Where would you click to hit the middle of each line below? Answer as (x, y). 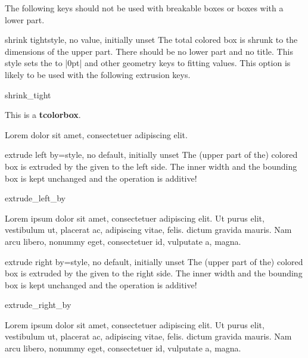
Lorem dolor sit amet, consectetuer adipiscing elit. (96, 134)
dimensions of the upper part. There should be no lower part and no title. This (149, 51)
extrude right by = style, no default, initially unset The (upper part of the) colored (154, 261)
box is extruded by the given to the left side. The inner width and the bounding (151, 166)
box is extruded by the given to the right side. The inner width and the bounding (154, 273)
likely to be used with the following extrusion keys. (98, 74)
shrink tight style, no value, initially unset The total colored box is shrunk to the (151, 40)
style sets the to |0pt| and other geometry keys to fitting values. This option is (148, 63)
